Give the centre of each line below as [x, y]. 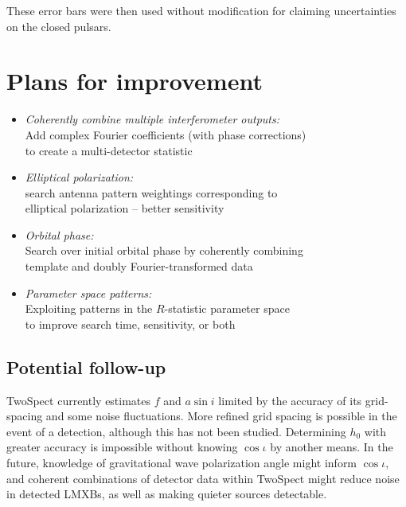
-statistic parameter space [227, 308]
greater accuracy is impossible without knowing [122, 447]
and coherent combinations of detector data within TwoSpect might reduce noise [203, 478]
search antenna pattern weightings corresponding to [151, 192]
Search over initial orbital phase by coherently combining [164, 250]
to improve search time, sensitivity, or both [130, 324]
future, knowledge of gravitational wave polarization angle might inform [182, 463]
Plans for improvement [135, 81]
